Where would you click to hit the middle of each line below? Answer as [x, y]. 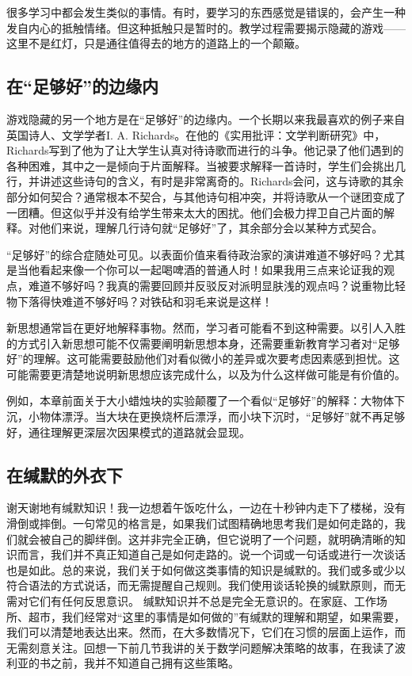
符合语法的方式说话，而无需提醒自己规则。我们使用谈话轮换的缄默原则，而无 [206, 585]
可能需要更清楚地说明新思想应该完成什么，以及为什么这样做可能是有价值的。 [206, 374]
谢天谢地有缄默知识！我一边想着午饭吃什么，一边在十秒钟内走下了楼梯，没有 [206, 508]
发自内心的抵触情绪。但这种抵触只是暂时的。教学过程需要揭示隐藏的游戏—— [206, 27]
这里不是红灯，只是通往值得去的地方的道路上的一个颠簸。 [156, 43]
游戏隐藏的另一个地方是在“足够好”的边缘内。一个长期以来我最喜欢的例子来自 [206, 118]
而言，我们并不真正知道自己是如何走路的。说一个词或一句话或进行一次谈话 [211, 554]
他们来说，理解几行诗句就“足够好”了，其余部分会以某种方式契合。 [211, 228]
